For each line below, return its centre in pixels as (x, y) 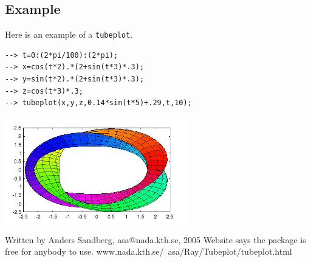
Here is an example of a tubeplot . (69, 34)
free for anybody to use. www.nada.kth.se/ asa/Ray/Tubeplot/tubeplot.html (149, 251)
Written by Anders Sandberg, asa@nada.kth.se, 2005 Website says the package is (155, 239)
